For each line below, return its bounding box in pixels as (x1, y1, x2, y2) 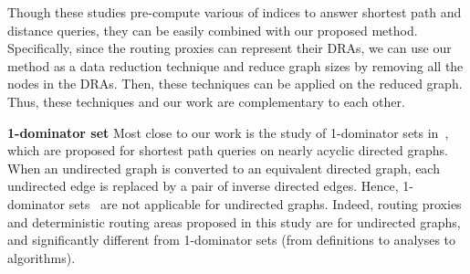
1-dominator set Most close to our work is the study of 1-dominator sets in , (7, 122, 449, 142)
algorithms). (7, 248, 76, 267)
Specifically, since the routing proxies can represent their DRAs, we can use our (7, 38, 452, 58)
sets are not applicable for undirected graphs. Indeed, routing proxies (68, 194, 462, 213)
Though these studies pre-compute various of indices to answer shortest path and (7, 3, 462, 21)
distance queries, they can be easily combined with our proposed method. (7, 20, 418, 39)
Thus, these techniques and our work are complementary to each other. (7, 91, 405, 111)
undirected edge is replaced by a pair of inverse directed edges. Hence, (7, 176, 399, 195)
